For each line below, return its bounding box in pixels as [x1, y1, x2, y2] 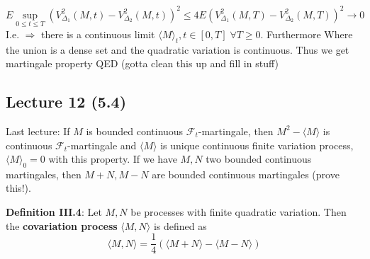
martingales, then [6, 166, 82, 181]
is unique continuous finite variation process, [160, 137, 354, 152]
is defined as [153, 218, 207, 233]
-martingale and [67, 137, 137, 152]
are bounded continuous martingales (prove [152, 166, 340, 181]
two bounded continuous [206, 151, 312, 166]
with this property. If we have [48, 151, 177, 166]
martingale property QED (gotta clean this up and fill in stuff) [6, 56, 279, 71]
